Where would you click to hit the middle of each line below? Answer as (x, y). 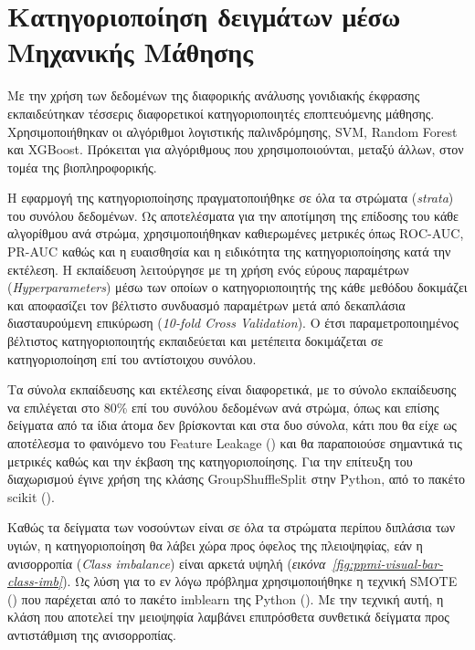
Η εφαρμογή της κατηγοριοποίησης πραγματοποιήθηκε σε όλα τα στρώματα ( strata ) (231, 198)
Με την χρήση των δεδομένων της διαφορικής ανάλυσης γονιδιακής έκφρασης (214, 95)
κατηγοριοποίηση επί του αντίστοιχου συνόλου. (132, 358)
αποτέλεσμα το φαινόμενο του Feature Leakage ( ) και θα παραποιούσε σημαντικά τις (235, 443)
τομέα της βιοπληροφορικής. (82, 167)
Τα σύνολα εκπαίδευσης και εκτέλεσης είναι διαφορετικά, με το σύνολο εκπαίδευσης (232, 389)
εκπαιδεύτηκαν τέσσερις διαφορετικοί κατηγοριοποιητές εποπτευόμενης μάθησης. (221, 113)
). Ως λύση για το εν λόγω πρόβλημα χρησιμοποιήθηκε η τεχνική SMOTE (260, 581)
